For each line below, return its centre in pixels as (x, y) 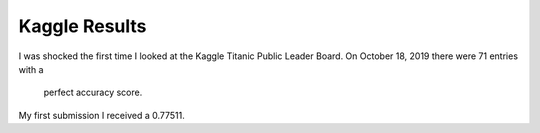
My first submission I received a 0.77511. (101, 115)
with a (31, 69)
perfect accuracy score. (93, 92)
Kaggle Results (82, 26)
